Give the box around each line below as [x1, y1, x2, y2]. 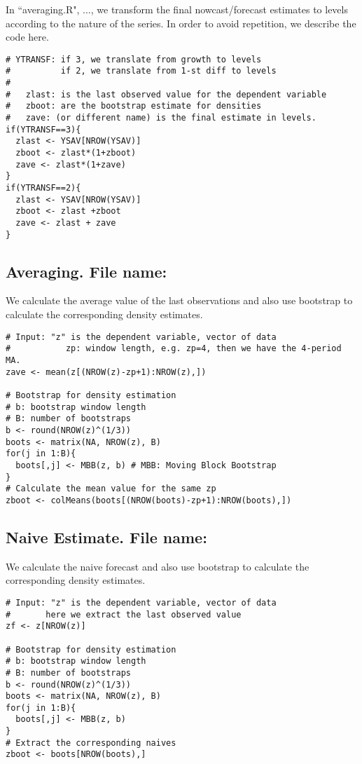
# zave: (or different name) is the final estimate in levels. [6, 113, 316, 123]
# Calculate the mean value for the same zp [6, 484, 216, 494]
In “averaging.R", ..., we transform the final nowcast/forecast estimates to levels [6, 2, 348, 16]
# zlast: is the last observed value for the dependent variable [6, 89, 327, 100]
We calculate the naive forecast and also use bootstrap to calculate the [6, 559, 309, 573]
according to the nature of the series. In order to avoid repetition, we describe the [6, 15, 356, 30]
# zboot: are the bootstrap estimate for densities [6, 101, 262, 111]
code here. [6, 29, 49, 44]
